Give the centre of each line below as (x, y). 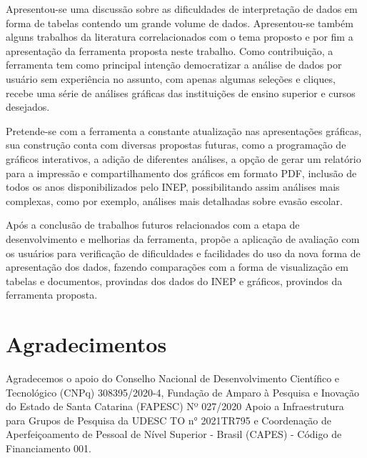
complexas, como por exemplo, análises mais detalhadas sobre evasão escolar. (174, 200)
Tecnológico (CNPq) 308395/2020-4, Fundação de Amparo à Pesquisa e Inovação (183, 392)
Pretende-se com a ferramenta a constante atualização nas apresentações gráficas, (184, 130)
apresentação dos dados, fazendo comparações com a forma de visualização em (177, 267)
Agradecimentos (86, 344)
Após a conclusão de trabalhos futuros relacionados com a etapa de (153, 225)
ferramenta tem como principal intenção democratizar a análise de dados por (174, 65)
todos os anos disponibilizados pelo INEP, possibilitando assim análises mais (173, 187)
